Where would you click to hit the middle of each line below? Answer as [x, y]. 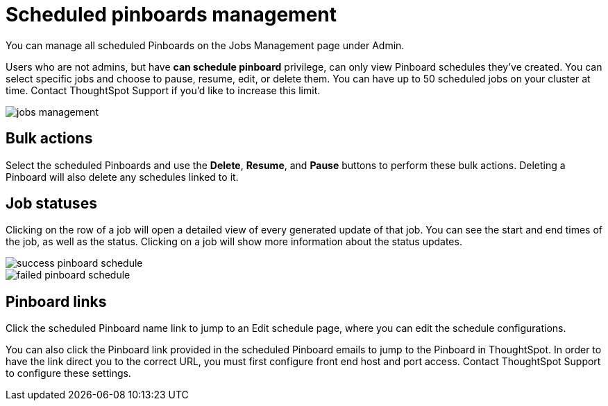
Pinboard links [56, 301]
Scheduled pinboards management [171, 15]
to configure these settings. [68, 373]
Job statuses [51, 204]
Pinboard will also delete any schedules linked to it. [122, 177]
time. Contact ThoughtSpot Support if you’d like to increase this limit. [163, 90]
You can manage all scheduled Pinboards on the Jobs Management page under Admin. [205, 45]
